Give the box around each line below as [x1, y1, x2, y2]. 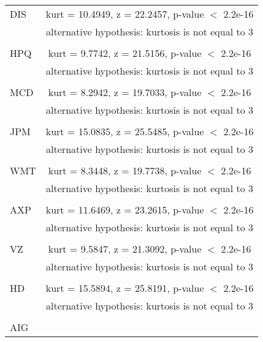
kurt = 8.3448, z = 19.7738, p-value [48, 163, 202, 177]
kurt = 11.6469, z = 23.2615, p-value [45, 203, 204, 217]
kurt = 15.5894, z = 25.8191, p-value [45, 281, 204, 295]
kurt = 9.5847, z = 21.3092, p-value [48, 242, 202, 256]
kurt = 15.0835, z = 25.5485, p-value [45, 124, 204, 138]
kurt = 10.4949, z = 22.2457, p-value [45, 7, 204, 21]
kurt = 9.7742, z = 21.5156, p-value [48, 46, 202, 60]
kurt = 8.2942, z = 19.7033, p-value [48, 85, 202, 99]
